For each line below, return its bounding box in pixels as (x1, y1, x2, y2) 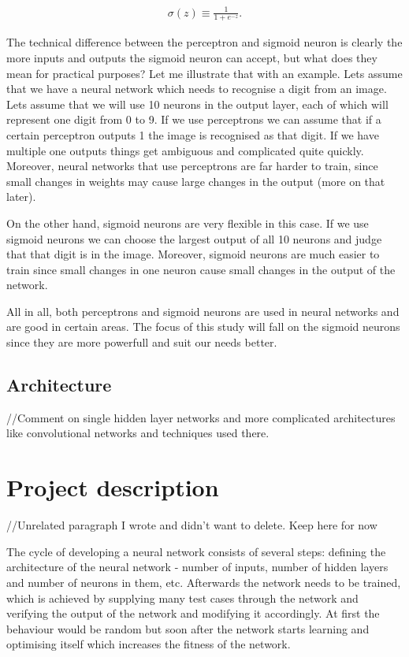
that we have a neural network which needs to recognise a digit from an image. (6, 80, 387, 97)
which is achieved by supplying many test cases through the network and (6, 589, 359, 606)
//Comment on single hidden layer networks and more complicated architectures (6, 409, 396, 425)
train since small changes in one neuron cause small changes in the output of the (6, 261, 396, 277)
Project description (6, 471, 219, 503)
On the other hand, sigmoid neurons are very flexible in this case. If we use (6, 214, 369, 231)
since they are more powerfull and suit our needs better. (6, 334, 277, 351)
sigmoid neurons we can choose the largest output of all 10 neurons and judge (6, 230, 382, 247)
